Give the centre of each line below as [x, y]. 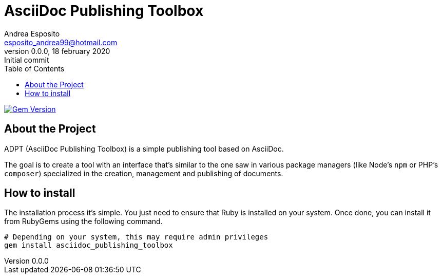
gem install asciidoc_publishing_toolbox [89, 245]
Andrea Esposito [32, 33]
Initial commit [27, 60]
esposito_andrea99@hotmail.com [61, 42]
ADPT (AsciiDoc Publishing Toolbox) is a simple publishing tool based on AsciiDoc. [144, 149]
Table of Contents [34, 68]
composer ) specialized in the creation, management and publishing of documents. [144, 173]
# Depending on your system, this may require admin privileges [136, 237]
